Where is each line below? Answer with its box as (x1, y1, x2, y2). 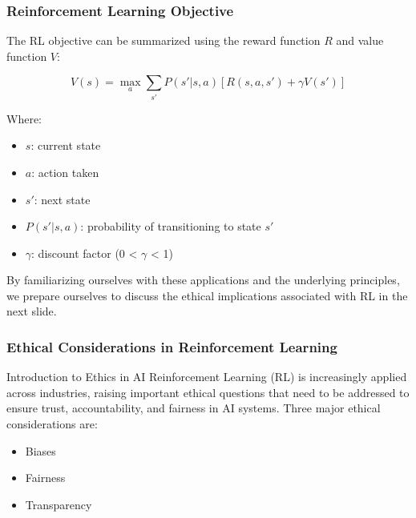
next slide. (6, 303, 57, 319)
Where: (6, 110, 42, 126)
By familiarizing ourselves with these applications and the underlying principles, (6, 271, 400, 288)
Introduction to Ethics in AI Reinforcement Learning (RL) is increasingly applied (6, 368, 407, 385)
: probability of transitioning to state (80, 218, 261, 235)
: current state (30, 137, 101, 154)
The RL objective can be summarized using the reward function (6, 32, 321, 49)
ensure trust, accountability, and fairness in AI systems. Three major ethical (6, 400, 381, 416)
